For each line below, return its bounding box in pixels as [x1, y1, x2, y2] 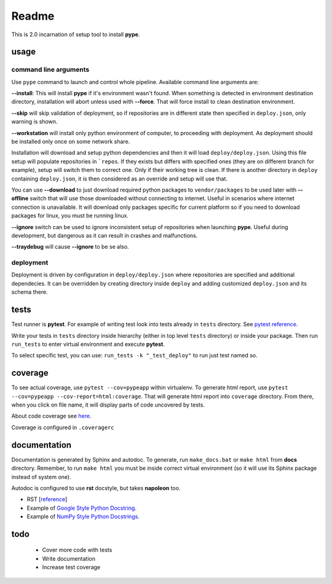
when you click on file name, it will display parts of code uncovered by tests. [11, 401, 205, 408]
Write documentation [42, 555, 95, 562]
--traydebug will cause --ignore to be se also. [11, 243, 129, 251]
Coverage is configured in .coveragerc [11, 424, 114, 431]
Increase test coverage [42, 564, 101, 571]
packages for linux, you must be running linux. [11, 212, 129, 219]
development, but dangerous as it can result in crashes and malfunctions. [11, 232, 198, 239]
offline [11, 195, 29, 202]
